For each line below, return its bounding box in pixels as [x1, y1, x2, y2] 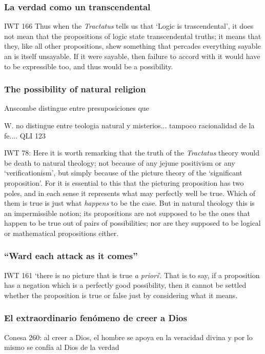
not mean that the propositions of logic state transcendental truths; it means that [4, 30, 261, 41]
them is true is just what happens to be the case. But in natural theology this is [4, 198, 255, 208]
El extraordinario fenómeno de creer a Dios [4, 311, 187, 324]
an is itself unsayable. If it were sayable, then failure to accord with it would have [4, 51, 260, 61]
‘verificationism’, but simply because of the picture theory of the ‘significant [4, 167, 242, 178]
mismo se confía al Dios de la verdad [4, 342, 119, 352]
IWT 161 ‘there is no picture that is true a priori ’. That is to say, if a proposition [4, 269, 260, 280]
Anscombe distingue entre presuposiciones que [4, 103, 149, 113]
